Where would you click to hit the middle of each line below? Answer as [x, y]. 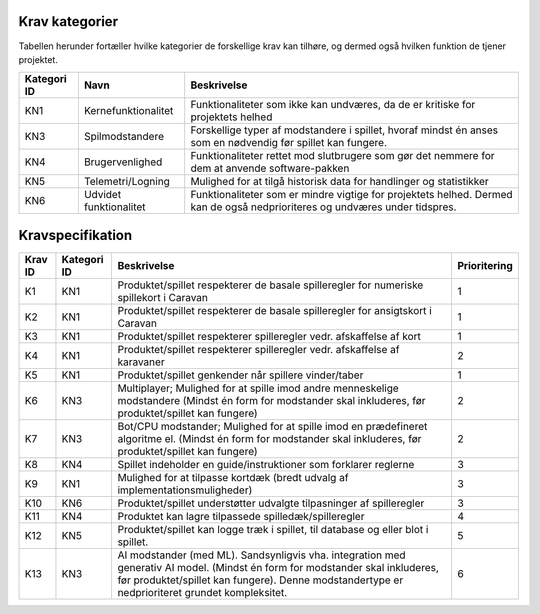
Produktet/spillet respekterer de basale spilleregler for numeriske [270, 285]
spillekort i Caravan [163, 297]
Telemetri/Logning [126, 182]
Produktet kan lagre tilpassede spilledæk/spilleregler [241, 516]
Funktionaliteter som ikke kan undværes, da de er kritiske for [333, 105]
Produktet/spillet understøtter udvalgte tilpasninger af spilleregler [271, 503]
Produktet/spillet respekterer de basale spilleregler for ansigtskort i [274, 310]
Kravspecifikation [75, 235]
